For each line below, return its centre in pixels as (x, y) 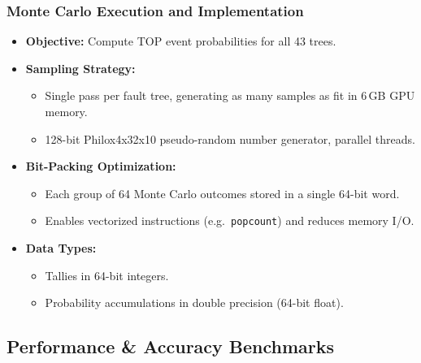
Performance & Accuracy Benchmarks (171, 346)
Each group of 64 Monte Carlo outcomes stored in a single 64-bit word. (222, 193)
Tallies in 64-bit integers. (107, 275)
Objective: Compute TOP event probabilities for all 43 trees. (181, 41)
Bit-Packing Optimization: (101, 166)
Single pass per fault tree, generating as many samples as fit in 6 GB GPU (230, 95)
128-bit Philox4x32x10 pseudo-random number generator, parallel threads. (230, 138)
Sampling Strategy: (80, 68)
